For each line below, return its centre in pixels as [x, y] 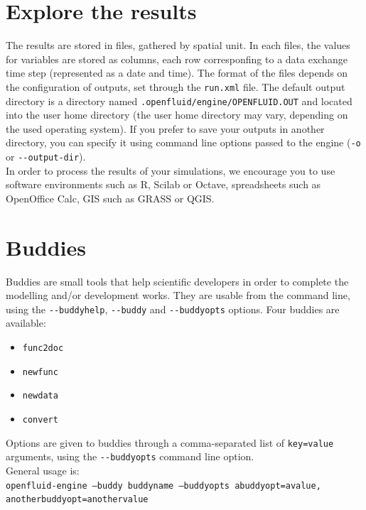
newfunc [40, 372]
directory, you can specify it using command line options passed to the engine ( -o [183, 142]
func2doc [43, 348]
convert [40, 420]
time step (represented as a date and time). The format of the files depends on [177, 73]
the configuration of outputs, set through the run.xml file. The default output [176, 86]
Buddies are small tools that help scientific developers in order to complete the [177, 281]
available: [26, 323]
